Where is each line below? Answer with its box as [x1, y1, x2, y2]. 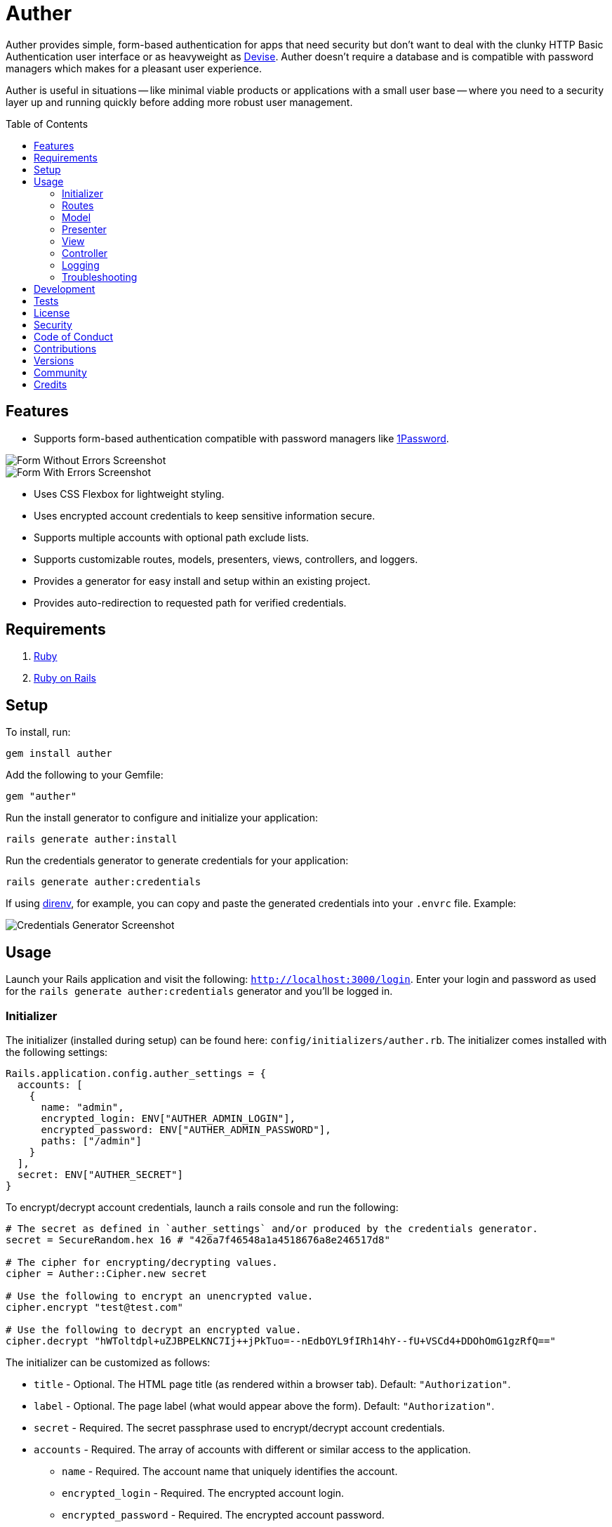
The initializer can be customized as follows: [6, 1356, 211, 1368]
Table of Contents [6, 117, 88, 130]
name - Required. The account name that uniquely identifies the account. [62, 1465, 398, 1477]
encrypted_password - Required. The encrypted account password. [62, 1508, 385, 1521]
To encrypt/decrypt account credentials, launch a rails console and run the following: [6, 1201, 399, 1213]
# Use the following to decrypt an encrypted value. [6, 1323, 302, 1335]
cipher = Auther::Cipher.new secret [6, 1267, 207, 1279]
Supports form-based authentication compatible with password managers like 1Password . [34, 432, 449, 444]
